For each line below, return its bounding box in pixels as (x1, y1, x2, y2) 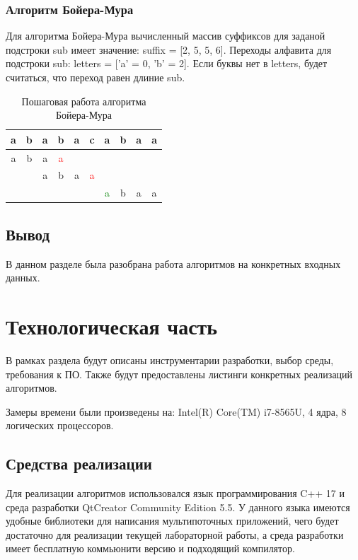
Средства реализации (6, 453, 152, 474)
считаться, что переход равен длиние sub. (6, 70, 185, 84)
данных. (6, 270, 40, 285)
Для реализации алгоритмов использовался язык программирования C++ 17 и (6, 486, 345, 501)
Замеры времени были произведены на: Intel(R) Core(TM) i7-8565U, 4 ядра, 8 (6, 404, 347, 419)
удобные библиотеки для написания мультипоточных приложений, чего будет (6, 513, 339, 528)
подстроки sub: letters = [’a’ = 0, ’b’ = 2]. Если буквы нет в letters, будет (6, 56, 328, 71)
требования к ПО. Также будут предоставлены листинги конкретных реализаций (6, 366, 353, 381)
